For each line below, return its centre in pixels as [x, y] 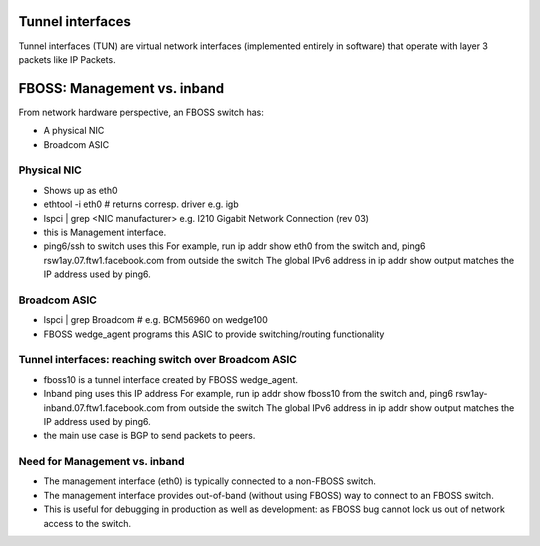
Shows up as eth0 [81, 190]
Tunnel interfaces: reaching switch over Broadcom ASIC [157, 360]
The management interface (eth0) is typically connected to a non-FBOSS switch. [210, 481]
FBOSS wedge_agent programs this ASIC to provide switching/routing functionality [214, 334]
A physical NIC [74, 131]
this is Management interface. [105, 232]
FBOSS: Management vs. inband [121, 88]
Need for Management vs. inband [101, 462]
